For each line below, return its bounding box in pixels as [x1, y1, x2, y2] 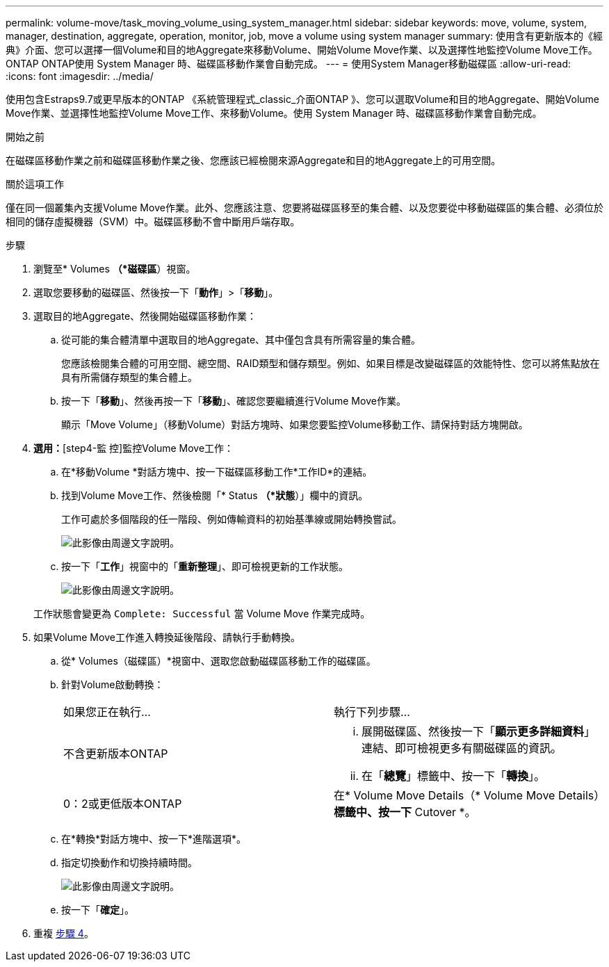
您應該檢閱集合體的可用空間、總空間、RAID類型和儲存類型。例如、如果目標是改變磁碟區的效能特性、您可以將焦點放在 [61, 357, 600, 369]
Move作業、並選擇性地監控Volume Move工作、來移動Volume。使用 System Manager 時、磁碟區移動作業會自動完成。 [6, 107, 542, 119]
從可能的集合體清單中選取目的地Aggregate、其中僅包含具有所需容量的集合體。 [61, 334, 421, 346]
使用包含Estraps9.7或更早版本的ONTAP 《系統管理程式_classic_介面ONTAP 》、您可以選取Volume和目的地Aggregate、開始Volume [6, 93, 599, 105]
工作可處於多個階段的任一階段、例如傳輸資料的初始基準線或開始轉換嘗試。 [61, 513, 402, 525]
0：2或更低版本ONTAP [63, 797, 182, 811]
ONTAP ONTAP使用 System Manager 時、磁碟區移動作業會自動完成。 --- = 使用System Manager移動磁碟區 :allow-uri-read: [6, 58, 571, 70]
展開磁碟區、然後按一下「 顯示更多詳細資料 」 [362, 724, 596, 738]
